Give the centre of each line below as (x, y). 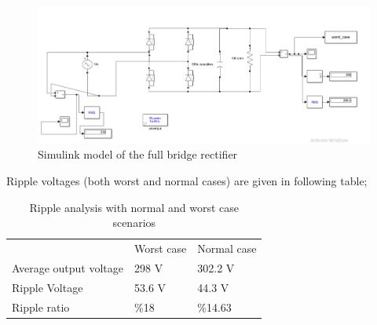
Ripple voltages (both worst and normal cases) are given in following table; (187, 181)
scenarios (134, 223)
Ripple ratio (41, 307)
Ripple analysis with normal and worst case (134, 207)
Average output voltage (68, 267)
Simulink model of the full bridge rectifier (138, 154)
